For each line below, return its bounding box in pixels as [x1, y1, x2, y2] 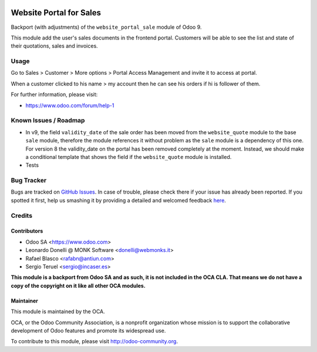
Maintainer [11, 297, 38, 304]
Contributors [11, 227, 43, 235]
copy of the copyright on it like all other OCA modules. [11, 282, 146, 289]
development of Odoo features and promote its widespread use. [11, 327, 166, 334]
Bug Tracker [11, 177, 47, 185]
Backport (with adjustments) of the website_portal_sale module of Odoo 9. [11, 24, 202, 31]
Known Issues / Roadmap [11, 117, 85, 125]
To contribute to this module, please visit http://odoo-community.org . [11, 338, 178, 345]
